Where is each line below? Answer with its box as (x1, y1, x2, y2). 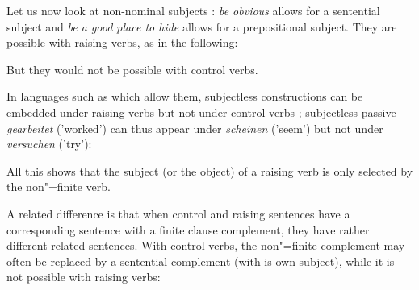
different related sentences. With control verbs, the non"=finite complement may (6, 237, 405, 254)
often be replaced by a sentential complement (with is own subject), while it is (6, 252, 395, 269)
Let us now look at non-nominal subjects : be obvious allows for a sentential (6, 2, 380, 19)
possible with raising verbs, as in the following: (6, 34, 238, 51)
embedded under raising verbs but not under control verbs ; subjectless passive (6, 103, 396, 120)
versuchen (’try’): (6, 135, 92, 152)
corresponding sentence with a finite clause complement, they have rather (6, 221, 370, 238)
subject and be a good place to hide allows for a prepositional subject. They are (6, 18, 397, 35)
